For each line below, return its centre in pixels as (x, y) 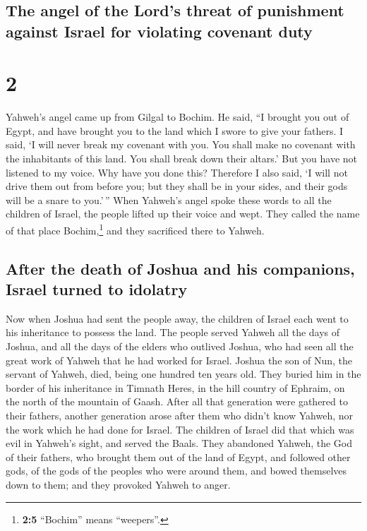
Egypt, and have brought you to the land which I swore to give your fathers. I (175, 130)
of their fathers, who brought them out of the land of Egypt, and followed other (178, 457)
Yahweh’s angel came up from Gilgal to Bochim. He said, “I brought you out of (178, 117)
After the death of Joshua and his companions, (180, 268)
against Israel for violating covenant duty (159, 31)
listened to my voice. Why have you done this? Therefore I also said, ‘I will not (177, 172)
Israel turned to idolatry (97, 289)
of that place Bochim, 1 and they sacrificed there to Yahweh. (135, 229)
